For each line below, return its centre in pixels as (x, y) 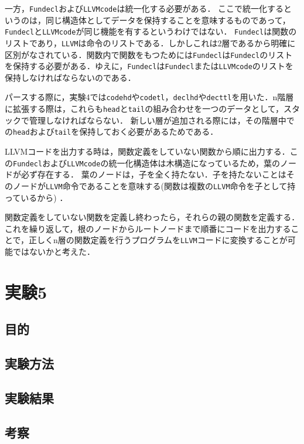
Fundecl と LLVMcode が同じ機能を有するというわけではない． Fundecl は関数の (151, 31)
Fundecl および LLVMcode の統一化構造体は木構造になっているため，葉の (147, 163)
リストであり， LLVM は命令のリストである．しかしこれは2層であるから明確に (150, 42)
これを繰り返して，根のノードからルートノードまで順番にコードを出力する (148, 228)
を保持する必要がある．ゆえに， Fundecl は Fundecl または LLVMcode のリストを (149, 66)
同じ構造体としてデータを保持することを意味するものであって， (168, 20)
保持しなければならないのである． (70, 77)
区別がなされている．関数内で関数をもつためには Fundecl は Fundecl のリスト (149, 54)
